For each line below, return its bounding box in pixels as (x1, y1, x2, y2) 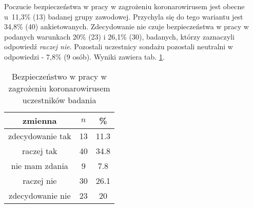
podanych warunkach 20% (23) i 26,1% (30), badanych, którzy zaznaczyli (4, 31, 235, 42)
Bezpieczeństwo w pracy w (11, 70, 107, 82)
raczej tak (22, 144, 57, 157)
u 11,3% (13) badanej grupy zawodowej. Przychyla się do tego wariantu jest (4, 11, 243, 22)
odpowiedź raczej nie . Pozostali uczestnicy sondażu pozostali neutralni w (4, 41, 233, 52)
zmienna (23, 114, 57, 126)
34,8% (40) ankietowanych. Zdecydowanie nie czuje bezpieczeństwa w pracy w (4, 21, 249, 32)
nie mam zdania (11, 159, 68, 172)
